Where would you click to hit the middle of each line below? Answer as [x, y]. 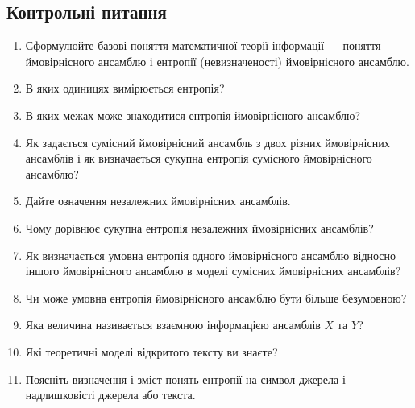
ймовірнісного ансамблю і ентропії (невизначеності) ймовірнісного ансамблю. [217, 61]
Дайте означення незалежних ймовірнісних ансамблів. [158, 201]
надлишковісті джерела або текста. [110, 395]
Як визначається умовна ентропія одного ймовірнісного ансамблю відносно [211, 255]
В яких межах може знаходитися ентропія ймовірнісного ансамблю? [193, 115]
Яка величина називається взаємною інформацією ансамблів [173, 325]
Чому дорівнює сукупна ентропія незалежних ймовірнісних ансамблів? [199, 227]
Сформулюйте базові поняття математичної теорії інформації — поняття [203, 45]
